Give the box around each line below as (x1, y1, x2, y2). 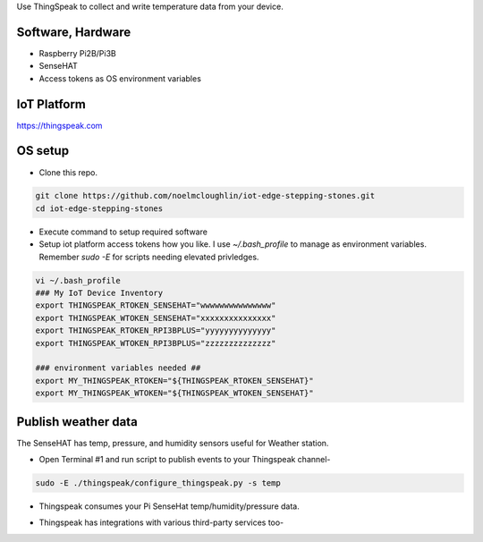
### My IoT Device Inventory (35, 288, 164, 299)
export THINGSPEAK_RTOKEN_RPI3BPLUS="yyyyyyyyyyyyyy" (35, 326, 276, 335)
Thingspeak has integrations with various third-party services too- (38, 517, 284, 528)
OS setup (16, 143, 70, 158)
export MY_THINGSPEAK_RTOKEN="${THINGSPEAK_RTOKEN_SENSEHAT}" (35, 376, 314, 385)
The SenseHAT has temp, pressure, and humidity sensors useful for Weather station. (16, 437, 329, 448)
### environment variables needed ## (35, 363, 201, 373)
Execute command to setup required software (38, 226, 208, 237)
